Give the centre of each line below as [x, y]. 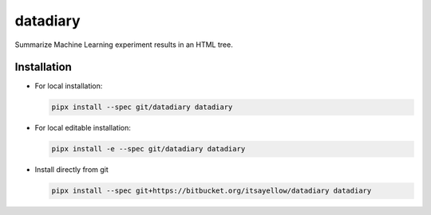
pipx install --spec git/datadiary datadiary [142, 107]
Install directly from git [72, 170]
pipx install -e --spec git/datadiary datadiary [148, 149]
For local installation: [69, 86]
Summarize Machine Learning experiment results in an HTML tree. [124, 45]
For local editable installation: [83, 128]
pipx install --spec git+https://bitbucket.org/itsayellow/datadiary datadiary [212, 191]
